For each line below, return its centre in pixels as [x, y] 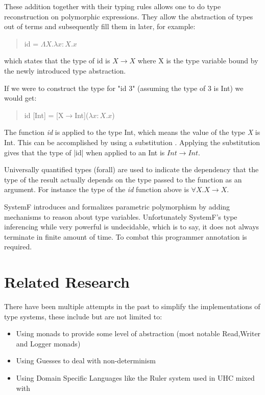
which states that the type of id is [57, 61]
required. [18, 247]
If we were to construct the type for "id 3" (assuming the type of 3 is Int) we [124, 88]
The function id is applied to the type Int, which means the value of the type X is [132, 132]
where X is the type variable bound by [198, 61]
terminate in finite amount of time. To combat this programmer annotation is [126, 236]
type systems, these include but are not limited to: [83, 316]
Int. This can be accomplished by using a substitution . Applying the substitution [132, 142]
